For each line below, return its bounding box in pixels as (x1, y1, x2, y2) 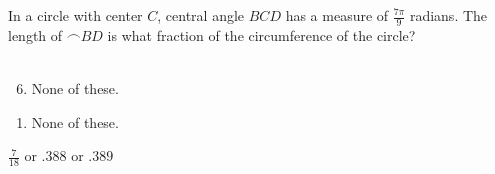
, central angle (157, 5, 245, 25)
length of (8, 24, 63, 45)
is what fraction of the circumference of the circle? (107, 24, 416, 45)
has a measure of (285, 5, 389, 25)
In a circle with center (8, 5, 143, 25)
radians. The (409, 5, 488, 25)
